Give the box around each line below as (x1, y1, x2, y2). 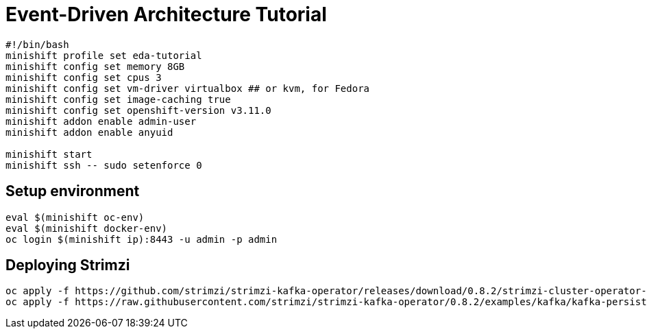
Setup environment (5, 182, 140, 200)
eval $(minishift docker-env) (5, 222, 168, 234)
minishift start (5, 148, 93, 160)
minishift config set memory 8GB (5, 60, 185, 72)
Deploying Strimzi (5, 257, 130, 274)
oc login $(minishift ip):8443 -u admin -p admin (5, 233, 278, 245)
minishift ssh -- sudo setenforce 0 (5, 159, 202, 171)
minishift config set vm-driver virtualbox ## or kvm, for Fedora (5, 82, 370, 94)
